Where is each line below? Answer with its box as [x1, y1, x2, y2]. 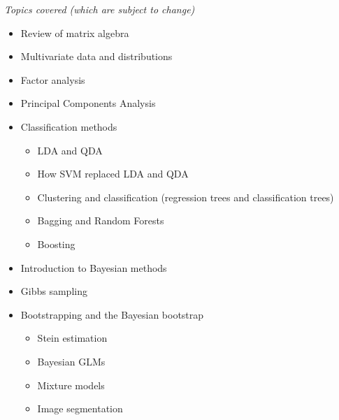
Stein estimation [37, 331, 108, 345]
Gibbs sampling [20, 284, 87, 298]
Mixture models [37, 377, 105, 392]
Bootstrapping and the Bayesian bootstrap [20, 307, 204, 321]
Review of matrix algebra [20, 25, 129, 40]
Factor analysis [20, 72, 85, 87]
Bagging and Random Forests [37, 213, 164, 228]
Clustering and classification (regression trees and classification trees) [37, 189, 334, 204]
